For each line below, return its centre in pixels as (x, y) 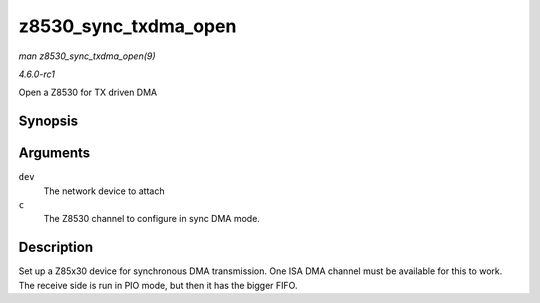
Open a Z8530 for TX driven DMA (88, 92)
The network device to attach (104, 191)
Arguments (54, 153)
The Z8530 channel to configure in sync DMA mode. (151, 219)
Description (56, 247)
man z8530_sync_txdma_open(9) (87, 56)
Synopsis (48, 121)
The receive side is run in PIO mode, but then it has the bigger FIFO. (158, 285)
